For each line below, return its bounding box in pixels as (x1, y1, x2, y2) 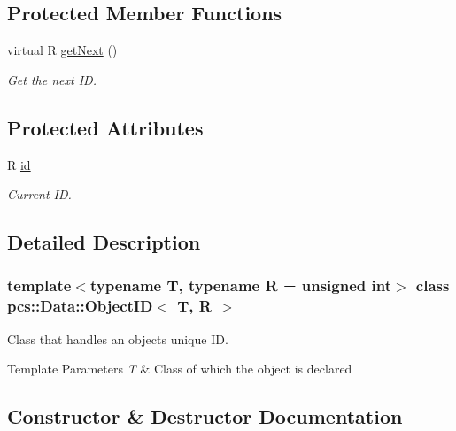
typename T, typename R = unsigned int (89, 274, 391, 296)
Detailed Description (7, 228, 201, 256)
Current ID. (7, 185, 72, 204)
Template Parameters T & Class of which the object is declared (7, 359, 352, 378)
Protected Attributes (7, 113, 204, 141)
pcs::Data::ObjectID (7, 295, 153, 317)
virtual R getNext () (7, 41, 118, 59)
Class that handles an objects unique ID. (7, 329, 228, 348)
